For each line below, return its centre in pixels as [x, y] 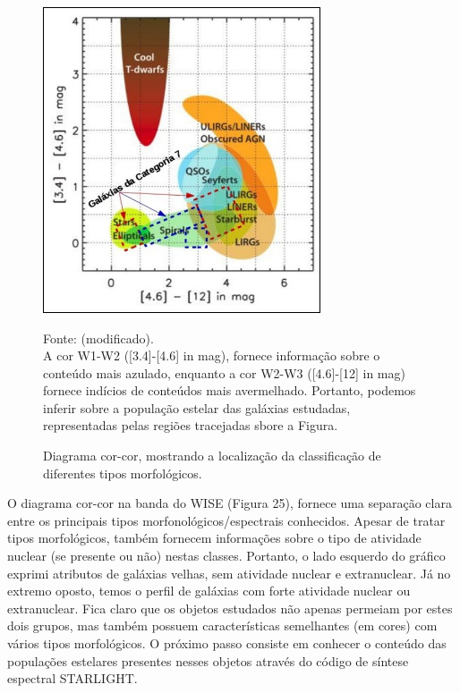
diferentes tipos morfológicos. [123, 473]
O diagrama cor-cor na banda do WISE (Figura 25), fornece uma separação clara [230, 503]
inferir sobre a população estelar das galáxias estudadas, [197, 407]
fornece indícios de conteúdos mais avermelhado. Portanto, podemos [230, 390]
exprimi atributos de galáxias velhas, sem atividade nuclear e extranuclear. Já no [229, 573]
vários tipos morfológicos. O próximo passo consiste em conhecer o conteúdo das [227, 643]
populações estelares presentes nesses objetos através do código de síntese [208, 660]
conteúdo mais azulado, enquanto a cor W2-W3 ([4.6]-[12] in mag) [224, 372]
